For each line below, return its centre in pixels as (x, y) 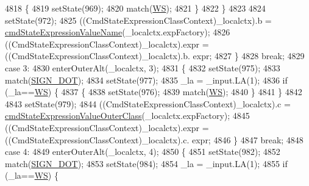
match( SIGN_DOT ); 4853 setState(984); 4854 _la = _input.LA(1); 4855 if (146, 163)
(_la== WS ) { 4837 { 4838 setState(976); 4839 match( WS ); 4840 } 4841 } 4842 (154, 92)
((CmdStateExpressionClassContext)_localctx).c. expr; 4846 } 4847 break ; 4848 (154, 139)
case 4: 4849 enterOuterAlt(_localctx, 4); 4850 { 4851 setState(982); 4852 (143, 152)
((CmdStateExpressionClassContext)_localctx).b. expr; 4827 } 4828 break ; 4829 (155, 56)
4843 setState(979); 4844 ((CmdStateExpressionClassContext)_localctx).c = (148, 103)
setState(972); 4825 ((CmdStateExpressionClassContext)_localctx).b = (138, 20)
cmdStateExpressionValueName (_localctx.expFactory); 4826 (118, 32)
